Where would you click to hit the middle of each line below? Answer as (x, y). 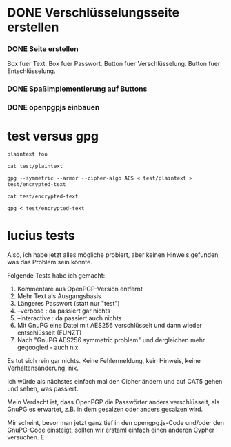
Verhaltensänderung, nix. (43, 368)
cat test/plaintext (35, 167)
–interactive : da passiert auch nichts (69, 318)
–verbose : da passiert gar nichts (64, 311)
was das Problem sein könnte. (50, 262)
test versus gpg (53, 136)
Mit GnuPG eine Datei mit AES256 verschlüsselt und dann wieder (109, 326)
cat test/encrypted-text (43, 197)
